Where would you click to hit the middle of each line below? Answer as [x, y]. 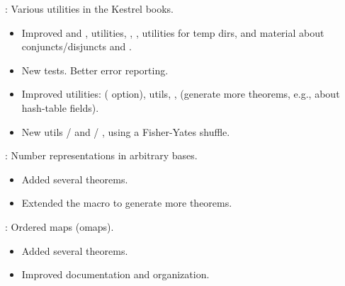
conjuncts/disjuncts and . [77, 46]
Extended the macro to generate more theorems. [127, 203]
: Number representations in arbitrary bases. [101, 155]
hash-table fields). [60, 107]
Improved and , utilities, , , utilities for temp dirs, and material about [173, 32]
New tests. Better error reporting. [95, 70]
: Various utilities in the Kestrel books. [90, 8]
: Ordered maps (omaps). [60, 226]
